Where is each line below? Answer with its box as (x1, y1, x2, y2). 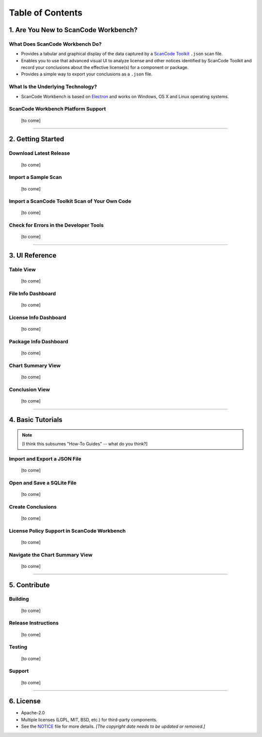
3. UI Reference (9, 251, 57, 260)
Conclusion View (9, 386, 50, 393)
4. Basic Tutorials (9, 416, 63, 424)
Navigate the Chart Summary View (9, 551, 93, 558)
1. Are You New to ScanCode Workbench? (9, 26, 138, 34)
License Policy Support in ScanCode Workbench (9, 527, 126, 534)
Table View (9, 266, 36, 273)
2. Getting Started (9, 135, 64, 143)
